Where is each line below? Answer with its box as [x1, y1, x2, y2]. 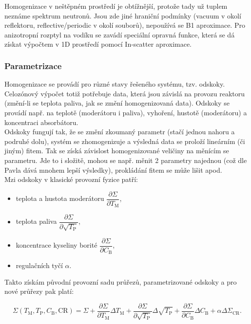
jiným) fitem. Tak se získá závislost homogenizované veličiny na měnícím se [4, 145, 229, 156]
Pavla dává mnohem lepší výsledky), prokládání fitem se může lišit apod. [4, 164, 222, 175]
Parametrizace [4, 59, 62, 72]
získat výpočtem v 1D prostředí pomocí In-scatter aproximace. [4, 39, 192, 49]
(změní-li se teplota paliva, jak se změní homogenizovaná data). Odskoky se [4, 98, 230, 108]
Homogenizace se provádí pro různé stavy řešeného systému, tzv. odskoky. [4, 79, 225, 89]
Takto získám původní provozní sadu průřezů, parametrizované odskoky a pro [4, 276, 237, 287]
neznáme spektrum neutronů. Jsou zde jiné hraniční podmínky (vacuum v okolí [4, 10, 241, 20]
